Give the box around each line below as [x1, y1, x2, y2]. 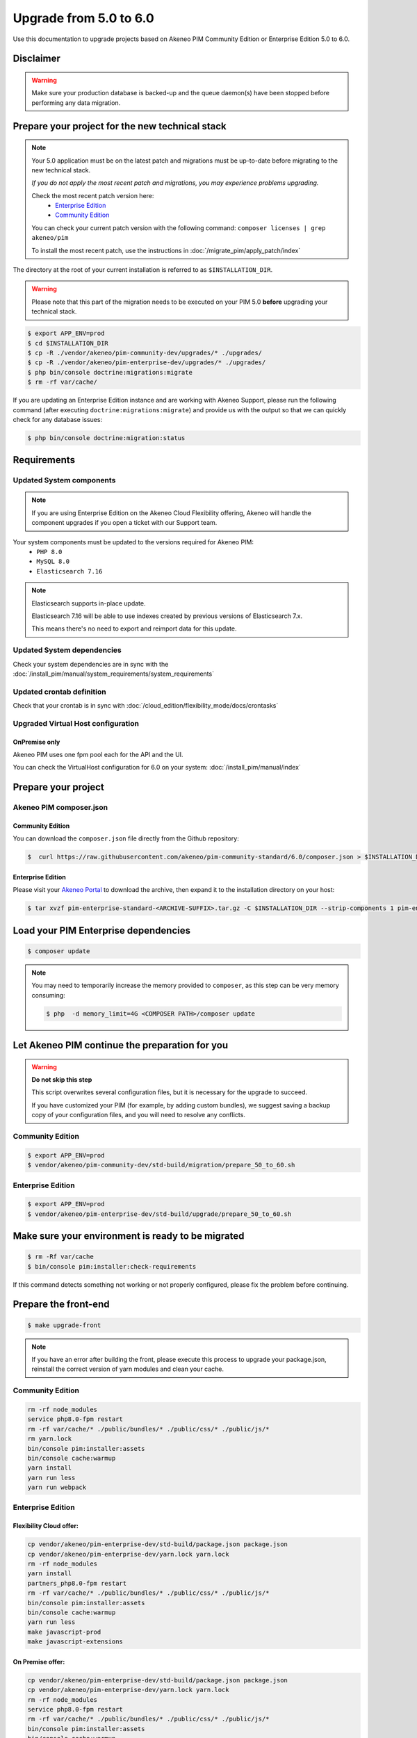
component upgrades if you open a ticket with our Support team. [31, 519, 218, 527]
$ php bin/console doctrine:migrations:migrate [27, 368, 193, 376]
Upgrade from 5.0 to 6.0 [13, 10, 154, 26]
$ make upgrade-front [27, 1321, 101, 1329]
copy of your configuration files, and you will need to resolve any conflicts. [31, 1111, 246, 1119]
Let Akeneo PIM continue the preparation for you [13, 1039, 229, 1051]
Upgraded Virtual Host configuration [13, 718, 139, 728]
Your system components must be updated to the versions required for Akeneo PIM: [13, 537, 254, 546]
